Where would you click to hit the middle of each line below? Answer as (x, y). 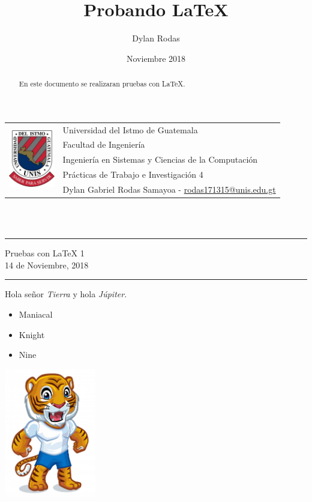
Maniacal (36, 314)
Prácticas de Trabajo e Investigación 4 (133, 174)
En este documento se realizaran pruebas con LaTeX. (102, 84)
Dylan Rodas (156, 38)
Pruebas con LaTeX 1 (45, 253)
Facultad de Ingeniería (104, 144)
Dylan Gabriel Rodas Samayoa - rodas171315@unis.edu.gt (169, 189)
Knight (32, 334)
